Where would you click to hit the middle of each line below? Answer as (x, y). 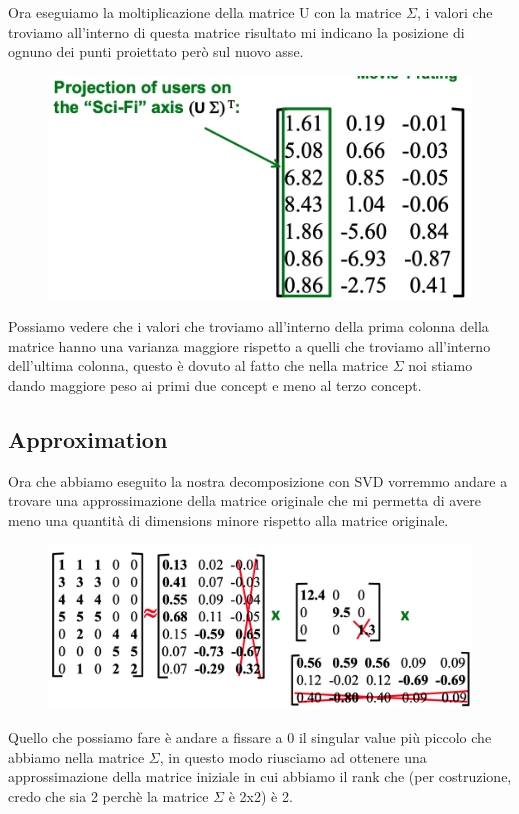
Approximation (88, 438)
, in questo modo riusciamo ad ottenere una (293, 756)
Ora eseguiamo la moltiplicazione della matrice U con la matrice (205, 12)
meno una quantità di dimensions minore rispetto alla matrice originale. (228, 519)
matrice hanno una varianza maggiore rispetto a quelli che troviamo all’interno (249, 345)
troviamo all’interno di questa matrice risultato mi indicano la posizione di (236, 31)
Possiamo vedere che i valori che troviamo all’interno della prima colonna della (248, 326)
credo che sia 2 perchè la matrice (108, 796)
